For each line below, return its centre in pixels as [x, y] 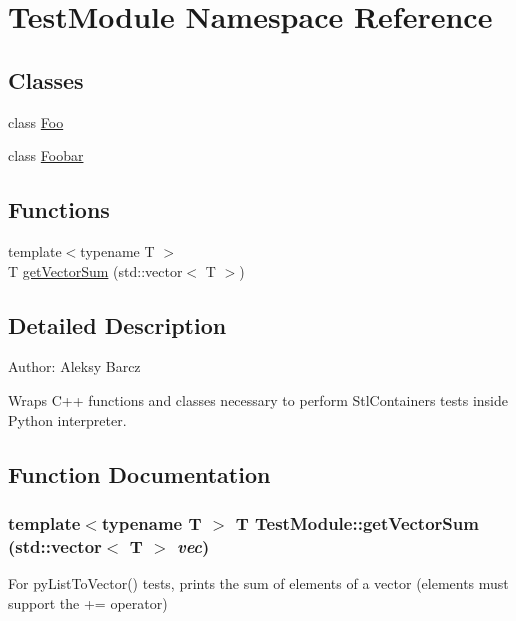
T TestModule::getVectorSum [357, 522]
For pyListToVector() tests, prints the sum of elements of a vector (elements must [258, 583]
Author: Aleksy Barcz [74, 366]
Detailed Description [117, 324]
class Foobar [46, 155]
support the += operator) [88, 602]
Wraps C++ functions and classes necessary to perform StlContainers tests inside [258, 399]
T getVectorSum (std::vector [95, 270]
